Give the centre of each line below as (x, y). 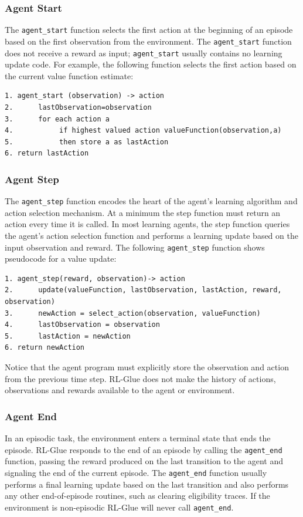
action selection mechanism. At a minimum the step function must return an (143, 212)
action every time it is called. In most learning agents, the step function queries (147, 224)
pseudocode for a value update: (61, 258)
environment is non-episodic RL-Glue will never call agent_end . (119, 507)
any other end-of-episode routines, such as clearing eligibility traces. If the (137, 496)
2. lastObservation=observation (78, 107)
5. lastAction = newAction (68, 336)
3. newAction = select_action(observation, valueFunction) (133, 313)
